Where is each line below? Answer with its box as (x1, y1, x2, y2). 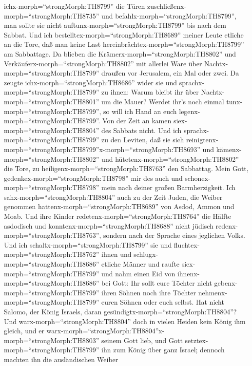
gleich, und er (4, 326, 44, 336)
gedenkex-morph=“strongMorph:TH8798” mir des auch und (4, 173, 183, 183)
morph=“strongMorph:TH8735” (4, 10, 99, 20)
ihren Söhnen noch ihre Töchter (101, 287, 196, 297)
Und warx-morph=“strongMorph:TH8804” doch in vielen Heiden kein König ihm (4, 316, 246, 326)
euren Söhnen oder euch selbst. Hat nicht (101, 297, 224, 307)
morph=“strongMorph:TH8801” (4, 96, 99, 106)
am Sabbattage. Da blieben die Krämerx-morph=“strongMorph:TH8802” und (4, 48, 236, 58)
